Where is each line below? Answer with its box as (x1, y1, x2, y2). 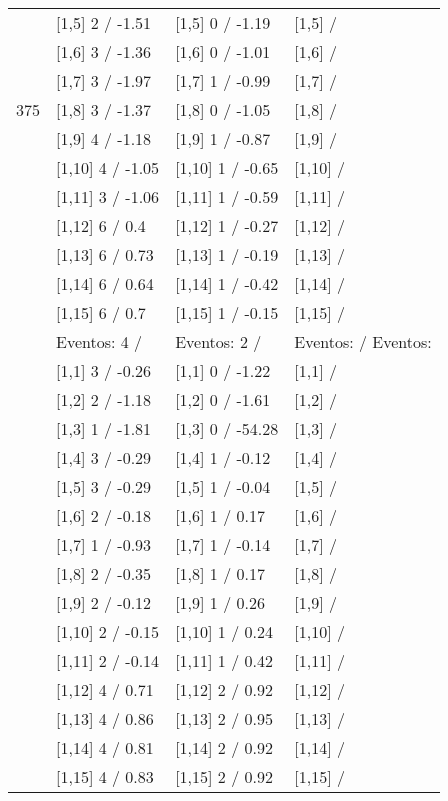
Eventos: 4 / (56, 330, 143, 353)
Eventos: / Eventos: (294, 330, 432, 353)
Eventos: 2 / (175, 330, 262, 353)
